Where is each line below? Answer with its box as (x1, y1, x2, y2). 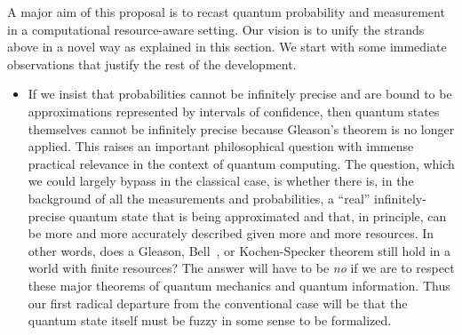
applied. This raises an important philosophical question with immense (28, 137, 414, 156)
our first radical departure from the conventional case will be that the (28, 293, 408, 312)
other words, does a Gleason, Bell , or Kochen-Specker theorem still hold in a (28, 241, 451, 259)
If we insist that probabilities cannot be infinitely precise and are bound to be (28, 84, 452, 103)
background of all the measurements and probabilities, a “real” (28, 188, 370, 207)
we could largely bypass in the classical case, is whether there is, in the (28, 171, 414, 190)
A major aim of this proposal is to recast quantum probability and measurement (7, 3, 445, 20)
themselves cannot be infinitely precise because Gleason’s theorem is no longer (28, 119, 455, 138)
